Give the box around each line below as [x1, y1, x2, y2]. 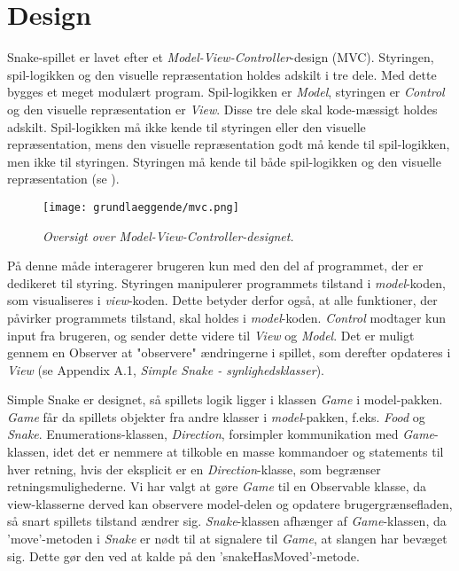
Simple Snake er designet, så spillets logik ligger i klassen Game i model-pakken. [7, 390, 443, 409]
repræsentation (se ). [7, 169, 120, 188]
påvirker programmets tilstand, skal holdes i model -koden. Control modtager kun [7, 308, 447, 326]
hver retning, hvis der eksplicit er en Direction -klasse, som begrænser [7, 459, 381, 478]
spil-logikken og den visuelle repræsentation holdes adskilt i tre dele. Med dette [7, 65, 437, 83]
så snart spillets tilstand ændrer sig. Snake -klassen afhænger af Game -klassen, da [7, 512, 447, 530]
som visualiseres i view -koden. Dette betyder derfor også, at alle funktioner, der [7, 291, 438, 309]
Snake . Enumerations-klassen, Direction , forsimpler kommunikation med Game [7, 425, 435, 443]
